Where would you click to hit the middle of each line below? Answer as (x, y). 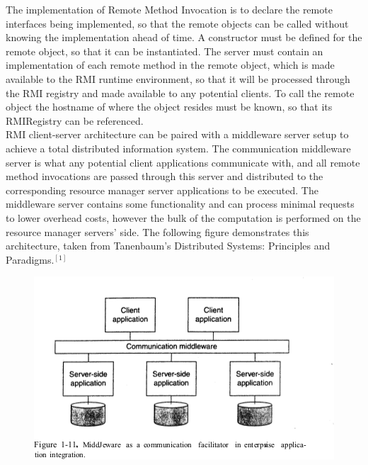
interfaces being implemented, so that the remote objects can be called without (177, 23)
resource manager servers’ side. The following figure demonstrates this (157, 231)
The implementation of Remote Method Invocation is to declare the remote (169, 9)
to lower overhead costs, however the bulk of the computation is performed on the (183, 217)
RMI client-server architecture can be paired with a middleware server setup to (177, 134)
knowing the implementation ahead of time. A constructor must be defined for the (184, 37)
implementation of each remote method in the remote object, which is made (170, 65)
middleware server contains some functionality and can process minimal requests (180, 204)
